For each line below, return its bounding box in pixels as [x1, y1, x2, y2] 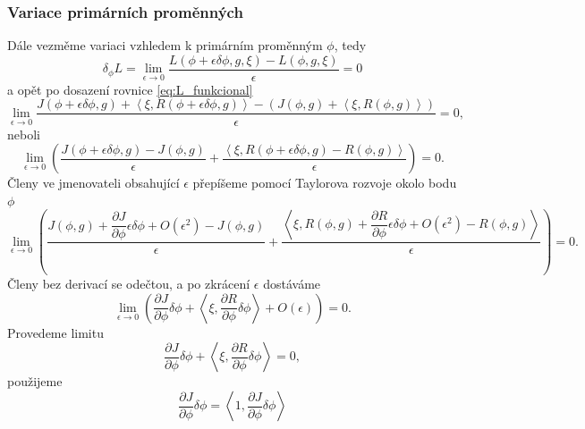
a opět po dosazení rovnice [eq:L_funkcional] [7, 80, 253, 98]
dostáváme [263, 274, 321, 293]
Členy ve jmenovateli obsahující [7, 173, 180, 192]
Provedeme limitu [7, 323, 104, 341]
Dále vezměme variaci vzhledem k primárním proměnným [7, 36, 323, 55]
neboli [7, 124, 40, 143]
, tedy [334, 36, 367, 55]
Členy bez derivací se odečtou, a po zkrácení [7, 274, 250, 293]
